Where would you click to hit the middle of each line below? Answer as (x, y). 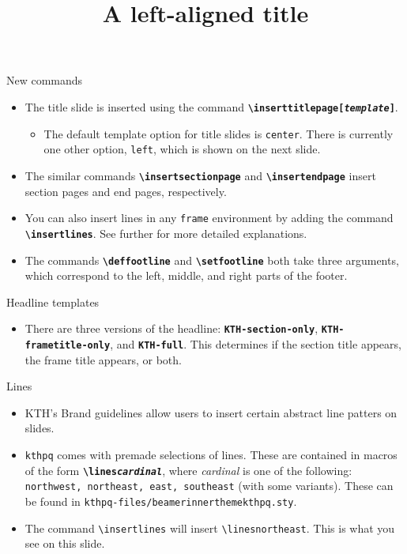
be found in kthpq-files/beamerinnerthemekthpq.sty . (161, 501)
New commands (45, 80)
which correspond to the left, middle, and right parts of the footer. (186, 275)
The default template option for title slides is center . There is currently (219, 133)
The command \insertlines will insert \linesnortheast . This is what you (210, 528)
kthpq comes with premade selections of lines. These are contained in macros (211, 455)
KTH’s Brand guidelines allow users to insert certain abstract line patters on (211, 412)
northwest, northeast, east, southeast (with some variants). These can (209, 486)
